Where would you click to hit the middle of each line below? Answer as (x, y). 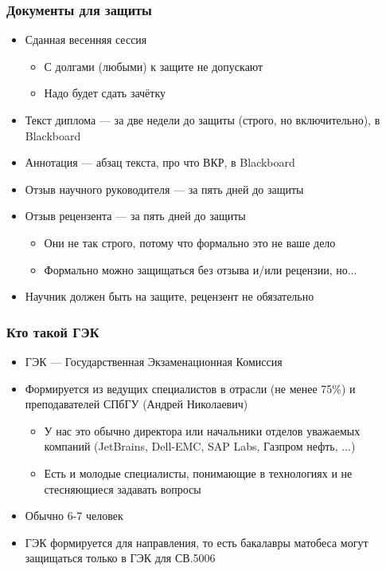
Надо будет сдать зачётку (105, 93)
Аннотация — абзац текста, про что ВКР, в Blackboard (160, 162)
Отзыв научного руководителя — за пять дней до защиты (164, 189)
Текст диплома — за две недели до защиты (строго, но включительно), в (203, 120)
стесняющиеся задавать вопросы (123, 488)
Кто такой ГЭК (53, 331)
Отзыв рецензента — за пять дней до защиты (135, 216)
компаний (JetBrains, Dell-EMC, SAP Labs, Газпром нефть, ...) (200, 446)
